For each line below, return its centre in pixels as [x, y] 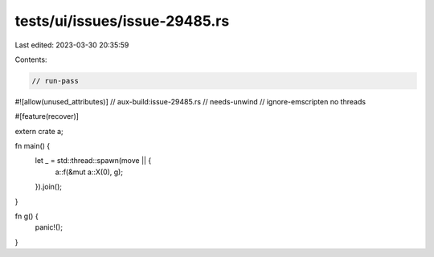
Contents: [31, 59]
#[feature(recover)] [47, 116]
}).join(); [48, 187]
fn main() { [33, 146]
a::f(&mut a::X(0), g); [89, 172]
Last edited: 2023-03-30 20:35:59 [72, 45]
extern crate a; [39, 131]
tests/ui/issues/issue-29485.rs [122, 21]
